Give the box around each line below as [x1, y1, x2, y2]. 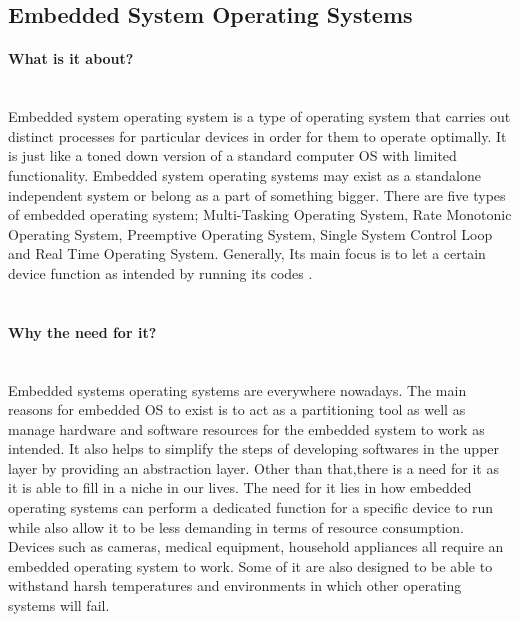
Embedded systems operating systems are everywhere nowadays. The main [8, 379, 467, 400]
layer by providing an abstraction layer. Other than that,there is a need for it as [8, 457, 499, 478]
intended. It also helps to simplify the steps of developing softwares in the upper [8, 438, 500, 459]
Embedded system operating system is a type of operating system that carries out [8, 106, 511, 127]
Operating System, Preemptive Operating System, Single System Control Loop [8, 223, 493, 244]
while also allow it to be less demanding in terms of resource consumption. [8, 516, 464, 537]
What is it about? [8, 48, 134, 69]
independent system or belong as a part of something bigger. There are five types [8, 184, 506, 205]
